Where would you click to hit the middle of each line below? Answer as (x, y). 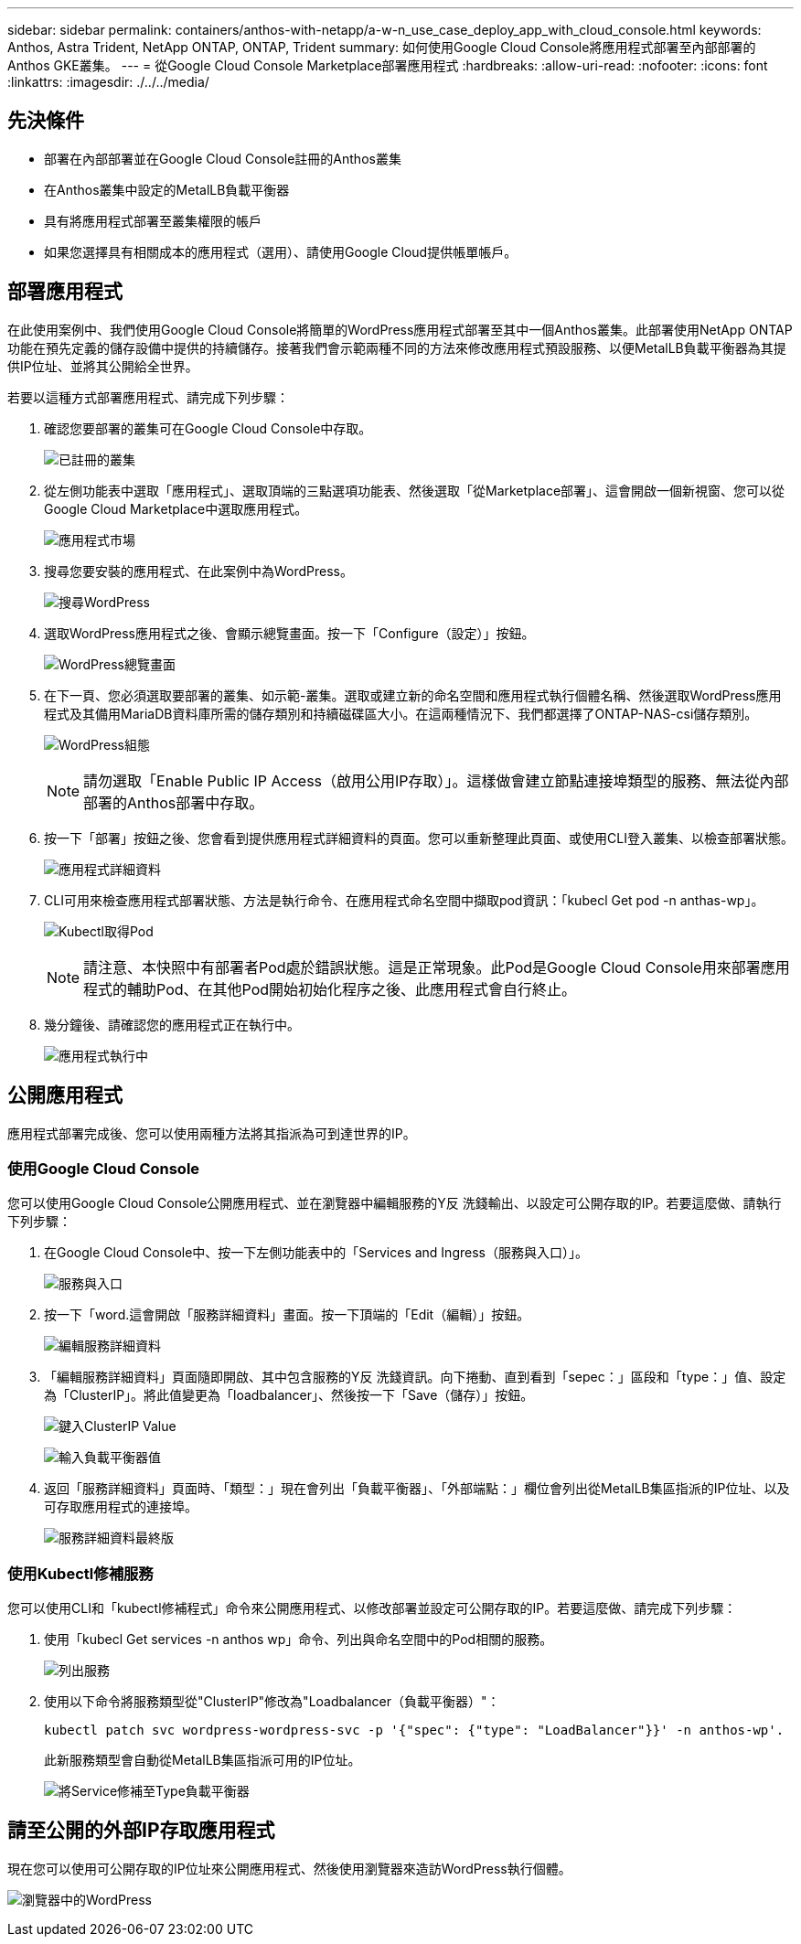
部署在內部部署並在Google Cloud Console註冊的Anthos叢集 (223, 158)
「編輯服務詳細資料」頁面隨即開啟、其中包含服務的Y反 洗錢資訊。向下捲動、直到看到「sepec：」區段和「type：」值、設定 (415, 1377)
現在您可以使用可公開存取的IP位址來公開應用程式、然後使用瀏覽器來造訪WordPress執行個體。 (289, 1868)
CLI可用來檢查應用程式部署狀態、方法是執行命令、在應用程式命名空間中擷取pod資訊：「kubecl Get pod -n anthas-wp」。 (404, 900)
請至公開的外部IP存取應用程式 (141, 1831)
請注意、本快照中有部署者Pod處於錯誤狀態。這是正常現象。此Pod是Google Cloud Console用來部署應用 (437, 967)
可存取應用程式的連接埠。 (121, 1507)
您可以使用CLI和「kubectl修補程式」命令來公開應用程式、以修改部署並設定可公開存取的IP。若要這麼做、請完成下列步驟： (372, 1608)
